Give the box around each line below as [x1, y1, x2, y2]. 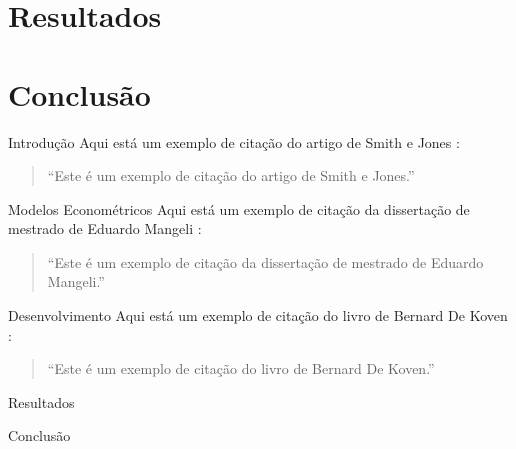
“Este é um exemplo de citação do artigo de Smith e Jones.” [47, 165, 415, 186]
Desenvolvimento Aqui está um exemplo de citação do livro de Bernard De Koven [8, 305, 508, 326]
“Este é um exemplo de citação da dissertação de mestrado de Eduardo [47, 251, 484, 272]
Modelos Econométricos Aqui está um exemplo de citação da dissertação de [8, 198, 470, 219]
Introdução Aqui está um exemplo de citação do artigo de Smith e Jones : [8, 131, 460, 152]
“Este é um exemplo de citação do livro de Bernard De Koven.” [47, 358, 435, 379]
